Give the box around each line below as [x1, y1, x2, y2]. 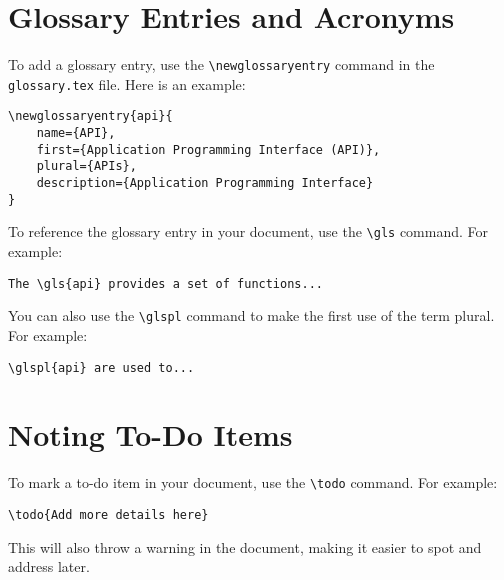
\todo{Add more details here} [8, 507, 209, 522]
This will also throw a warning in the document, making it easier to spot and [8, 536, 482, 557]
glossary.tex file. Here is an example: [8, 73, 246, 94]
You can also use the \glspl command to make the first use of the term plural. [8, 305, 495, 326]
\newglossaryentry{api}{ [8, 109, 173, 124]
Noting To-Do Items [8, 414, 293, 455]
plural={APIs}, [36, 159, 137, 174]
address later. [8, 556, 90, 577]
